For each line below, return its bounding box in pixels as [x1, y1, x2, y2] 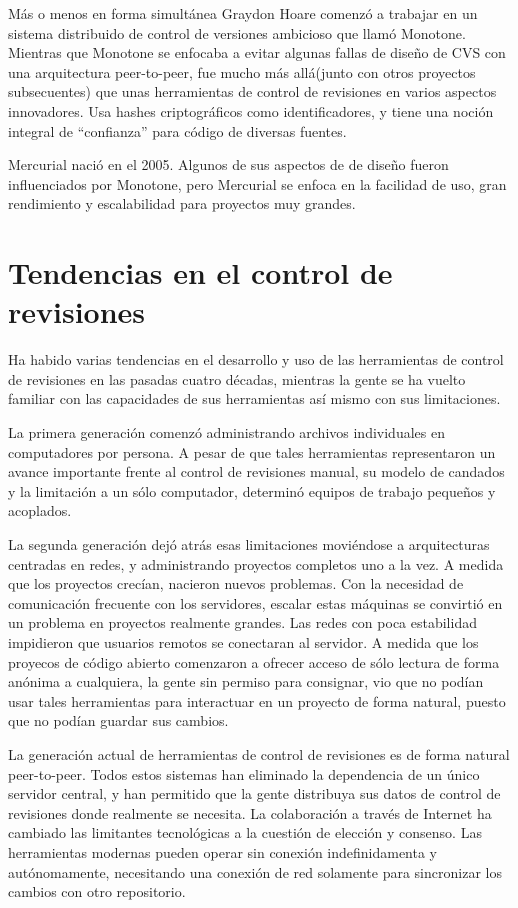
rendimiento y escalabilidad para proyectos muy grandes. [8, 193, 356, 214]
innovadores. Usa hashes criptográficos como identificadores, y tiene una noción [8, 100, 494, 121]
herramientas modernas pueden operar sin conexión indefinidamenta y [8, 841, 438, 862]
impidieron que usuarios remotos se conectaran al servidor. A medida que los [8, 631, 479, 652]
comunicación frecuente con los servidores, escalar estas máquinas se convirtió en [8, 592, 503, 613]
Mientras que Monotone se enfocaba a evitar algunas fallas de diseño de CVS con [8, 42, 506, 63]
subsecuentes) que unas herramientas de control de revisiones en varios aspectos [8, 81, 497, 102]
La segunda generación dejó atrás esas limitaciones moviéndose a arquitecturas [8, 534, 490, 554]
